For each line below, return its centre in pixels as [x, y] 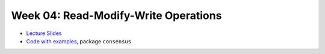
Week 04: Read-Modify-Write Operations [116, 15]
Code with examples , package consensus [79, 41]
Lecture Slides [44, 33]
